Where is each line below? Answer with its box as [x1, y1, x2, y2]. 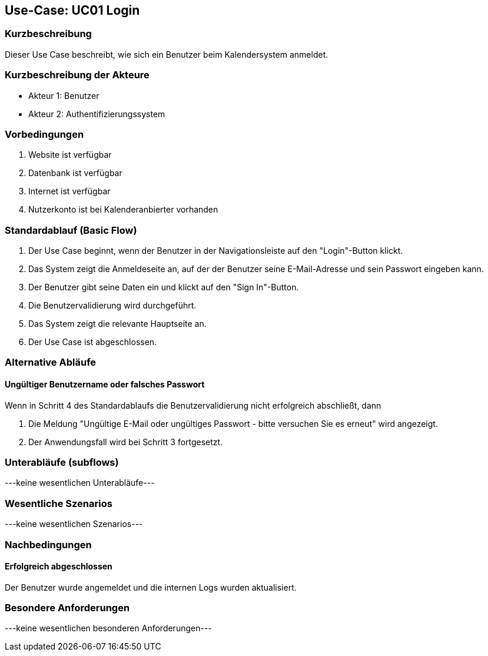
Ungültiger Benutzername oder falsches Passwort [5, 379, 205, 390]
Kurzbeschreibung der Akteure [5, 69, 150, 81]
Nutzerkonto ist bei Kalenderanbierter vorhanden [28, 204, 218, 215]
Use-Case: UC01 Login [5, 3, 140, 18]
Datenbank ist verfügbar [28, 168, 122, 178]
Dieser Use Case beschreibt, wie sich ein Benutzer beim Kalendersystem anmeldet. [5, 49, 328, 59]
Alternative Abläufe [5, 356, 97, 369]
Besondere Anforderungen [5, 602, 130, 614]
